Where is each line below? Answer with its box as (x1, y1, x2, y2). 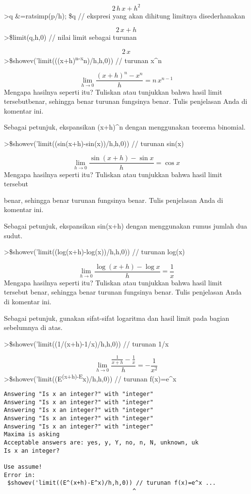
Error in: (4, 471, 35, 478)
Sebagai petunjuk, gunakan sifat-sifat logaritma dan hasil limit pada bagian (4, 313, 229, 323)
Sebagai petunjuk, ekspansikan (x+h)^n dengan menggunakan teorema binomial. (4, 122, 246, 132)
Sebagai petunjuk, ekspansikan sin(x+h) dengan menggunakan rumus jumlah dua (4, 220, 247, 231)
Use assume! (4, 463, 42, 470)
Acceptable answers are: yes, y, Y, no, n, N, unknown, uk (4, 439, 199, 446)
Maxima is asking (4, 431, 60, 438)
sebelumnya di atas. (4, 322, 63, 332)
